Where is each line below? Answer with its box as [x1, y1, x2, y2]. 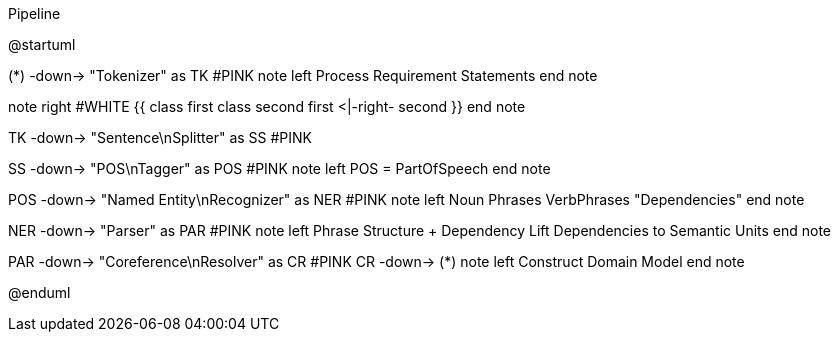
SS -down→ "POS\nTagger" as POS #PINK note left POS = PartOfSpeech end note [8, 160, 551, 177]
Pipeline [8, 5, 61, 22]
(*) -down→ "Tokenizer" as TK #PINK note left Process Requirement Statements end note [8, 67, 598, 84]
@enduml [8, 284, 71, 301]
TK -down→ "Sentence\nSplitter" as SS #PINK [8, 129, 313, 146]
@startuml [8, 36, 76, 53]
